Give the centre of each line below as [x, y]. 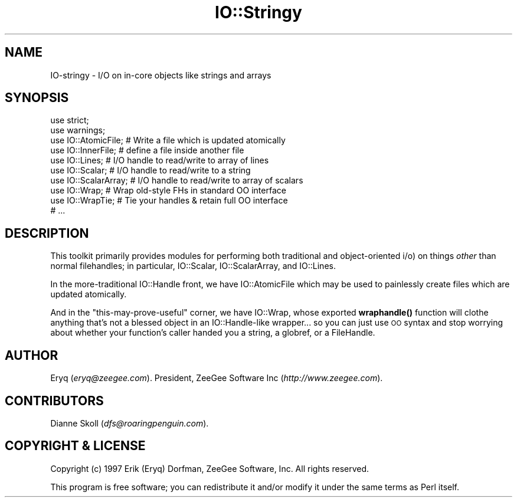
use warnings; [78, 130]
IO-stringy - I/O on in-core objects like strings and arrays [161, 75]
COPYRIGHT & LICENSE [75, 446]
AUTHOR [32, 355]
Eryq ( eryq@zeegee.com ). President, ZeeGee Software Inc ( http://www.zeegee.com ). [217, 378]
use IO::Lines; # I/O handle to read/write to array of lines [160, 160]
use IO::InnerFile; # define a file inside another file [147, 150]
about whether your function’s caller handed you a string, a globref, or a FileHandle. [213, 333]
